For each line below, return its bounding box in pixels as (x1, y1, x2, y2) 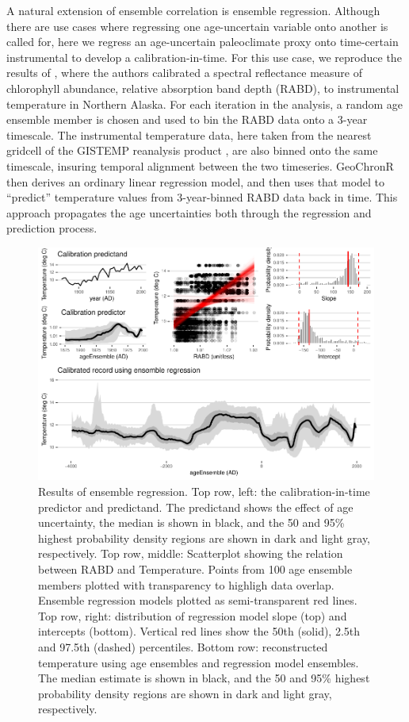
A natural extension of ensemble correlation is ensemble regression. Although (6, 2, 380, 18)
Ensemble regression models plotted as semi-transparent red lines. (38, 592, 357, 609)
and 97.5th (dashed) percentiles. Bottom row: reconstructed (38, 638, 328, 655)
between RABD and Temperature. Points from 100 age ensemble (38, 561, 353, 577)
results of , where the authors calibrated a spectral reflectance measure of (6, 64, 363, 81)
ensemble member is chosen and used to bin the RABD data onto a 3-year (6, 111, 368, 128)
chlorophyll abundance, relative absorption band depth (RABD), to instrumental (6, 79, 399, 96)
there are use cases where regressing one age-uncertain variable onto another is (6, 17, 388, 34)
